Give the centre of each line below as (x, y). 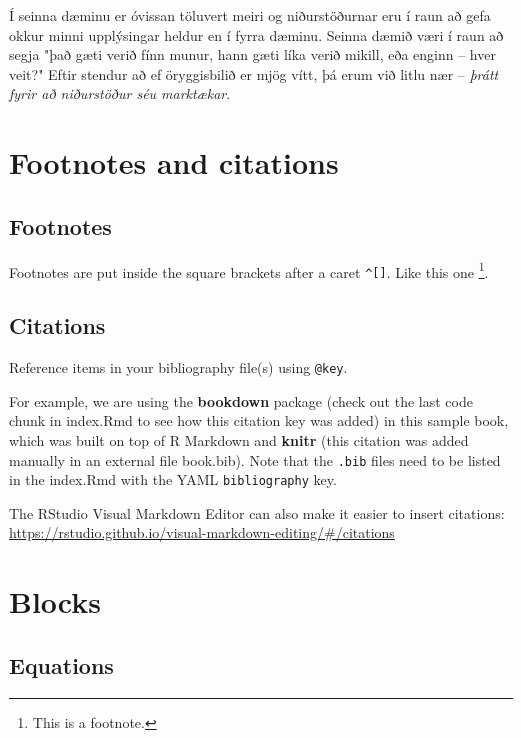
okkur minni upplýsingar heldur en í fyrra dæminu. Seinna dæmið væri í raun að (256, 34)
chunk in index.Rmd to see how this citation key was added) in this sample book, (259, 420)
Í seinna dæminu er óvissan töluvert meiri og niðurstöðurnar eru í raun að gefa (250, 15)
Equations (61, 664)
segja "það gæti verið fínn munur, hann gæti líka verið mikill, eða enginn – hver (252, 54)
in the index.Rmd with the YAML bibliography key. (173, 479)
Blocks (55, 601)
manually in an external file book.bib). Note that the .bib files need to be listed (255, 459)
